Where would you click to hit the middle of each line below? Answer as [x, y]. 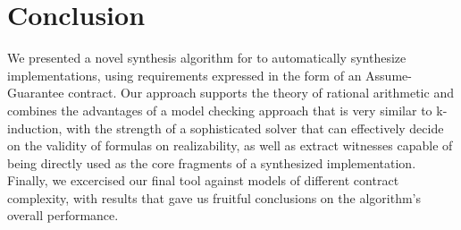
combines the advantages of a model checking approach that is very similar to [220, 110]
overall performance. [63, 215]
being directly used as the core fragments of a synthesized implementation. [212, 162]
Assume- [389, 75]
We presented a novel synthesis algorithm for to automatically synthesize [207, 58]
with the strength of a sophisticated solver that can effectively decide [255, 128]
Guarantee [36, 93]
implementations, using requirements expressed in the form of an [184, 75]
